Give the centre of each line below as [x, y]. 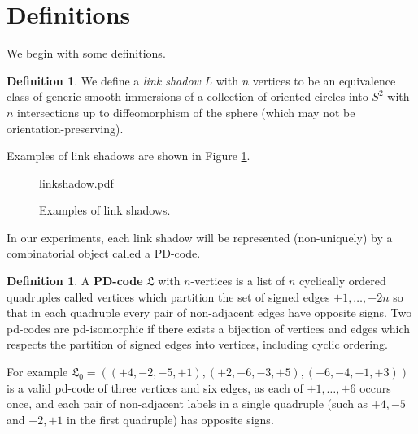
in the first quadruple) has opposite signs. [170, 419]
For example [37, 372]
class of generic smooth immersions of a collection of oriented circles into [187, 96]
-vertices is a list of [238, 281]
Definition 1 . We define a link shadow [104, 80]
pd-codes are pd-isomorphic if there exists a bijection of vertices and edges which [209, 328]
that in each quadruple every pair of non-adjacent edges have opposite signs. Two [209, 312]
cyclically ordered [343, 281]
